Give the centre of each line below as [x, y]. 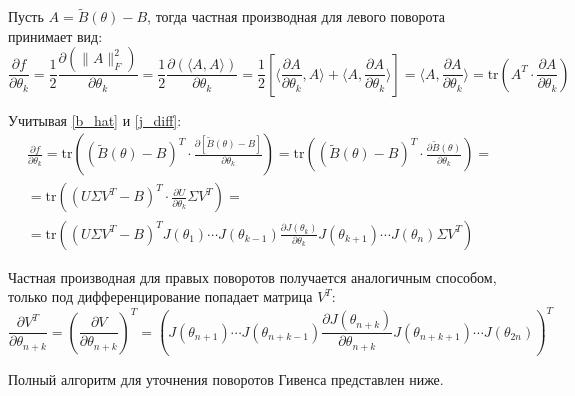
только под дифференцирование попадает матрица [160, 296]
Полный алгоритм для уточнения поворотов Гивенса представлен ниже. [226, 379]
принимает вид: [55, 35]
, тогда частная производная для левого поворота [296, 16]
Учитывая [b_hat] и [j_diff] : [95, 119]
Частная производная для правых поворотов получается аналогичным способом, [252, 276]
